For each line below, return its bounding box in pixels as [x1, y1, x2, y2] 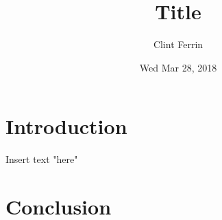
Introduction [5, 112, 127, 140]
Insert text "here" [5, 152, 78, 166]
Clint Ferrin [153, 37, 203, 52]
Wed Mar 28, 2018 [139, 60, 217, 74]
